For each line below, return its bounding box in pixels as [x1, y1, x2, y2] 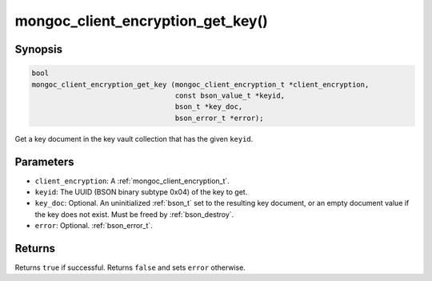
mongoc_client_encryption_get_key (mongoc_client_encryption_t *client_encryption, [31, 80, 370, 89]
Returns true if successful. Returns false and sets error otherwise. [14, 263, 246, 272]
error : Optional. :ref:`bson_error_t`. [34, 221, 154, 231]
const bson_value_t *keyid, [174, 90, 286, 100]
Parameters [14, 155, 74, 168]
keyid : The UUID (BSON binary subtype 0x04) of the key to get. [34, 187, 248, 196]
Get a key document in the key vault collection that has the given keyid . [14, 134, 254, 143]
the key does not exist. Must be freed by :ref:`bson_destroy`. [34, 209, 234, 219]
